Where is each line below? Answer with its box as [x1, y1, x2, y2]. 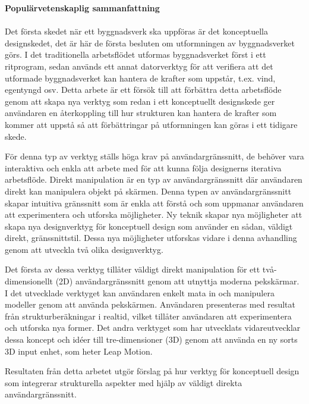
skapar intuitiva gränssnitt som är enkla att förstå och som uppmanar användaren [5, 196, 304, 209]
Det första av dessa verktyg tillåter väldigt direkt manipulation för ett [5, 263, 260, 275]
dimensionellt [5, 275, 53, 287]
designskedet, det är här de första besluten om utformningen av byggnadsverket [5, 36, 295, 49]
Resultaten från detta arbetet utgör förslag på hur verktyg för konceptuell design [5, 365, 299, 377]
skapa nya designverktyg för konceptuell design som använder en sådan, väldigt [5, 220, 293, 232]
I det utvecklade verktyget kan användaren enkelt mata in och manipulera [5, 286, 275, 299]
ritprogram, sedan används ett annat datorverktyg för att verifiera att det [5, 59, 273, 72]
